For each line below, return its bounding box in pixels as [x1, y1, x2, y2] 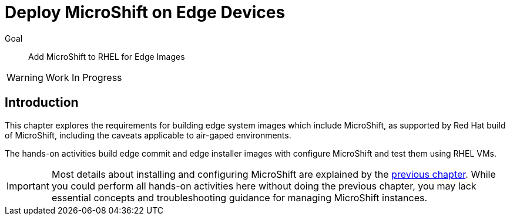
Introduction [5, 95, 79, 110]
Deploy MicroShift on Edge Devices [5, 2, 286, 22]
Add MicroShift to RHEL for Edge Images [28, 51, 185, 62]
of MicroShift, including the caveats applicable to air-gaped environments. [5, 130, 291, 140]
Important [6, 180, 49, 192]
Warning [6, 71, 43, 83]
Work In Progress [45, 71, 122, 83]
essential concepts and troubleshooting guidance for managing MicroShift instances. [51, 191, 428, 204]
